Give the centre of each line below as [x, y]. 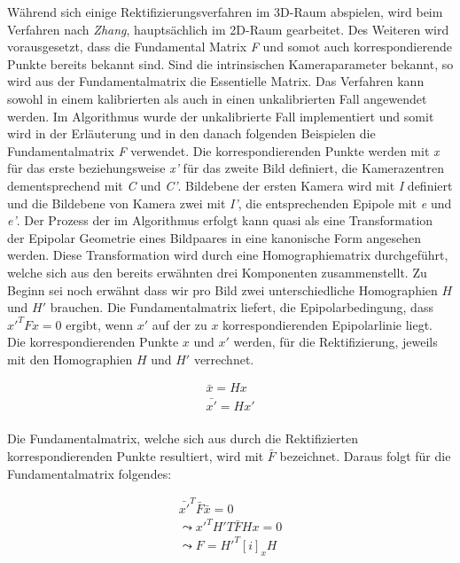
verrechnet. [224, 359]
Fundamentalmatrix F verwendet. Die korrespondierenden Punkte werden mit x [223, 150]
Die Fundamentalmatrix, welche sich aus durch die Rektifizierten [183, 438]
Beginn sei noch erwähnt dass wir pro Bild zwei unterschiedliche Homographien [222, 289]
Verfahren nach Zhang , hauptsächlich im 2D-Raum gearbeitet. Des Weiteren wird [228, 29]
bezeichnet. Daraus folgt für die [365, 455]
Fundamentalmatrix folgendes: [90, 473]
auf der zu [179, 324]
